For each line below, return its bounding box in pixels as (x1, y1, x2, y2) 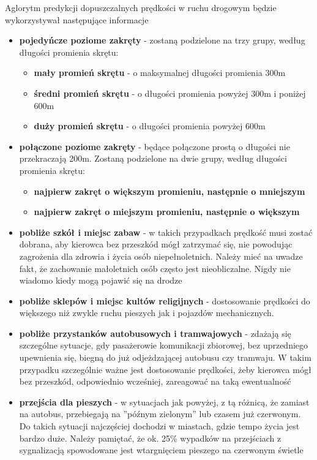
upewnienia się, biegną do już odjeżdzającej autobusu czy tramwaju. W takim (19, 351, 311, 364)
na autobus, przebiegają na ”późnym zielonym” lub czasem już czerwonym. (19, 407, 301, 420)
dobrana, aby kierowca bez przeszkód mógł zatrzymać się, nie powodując (19, 238, 293, 251)
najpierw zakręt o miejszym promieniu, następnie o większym (34, 205, 300, 218)
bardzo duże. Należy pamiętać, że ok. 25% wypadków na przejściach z (19, 431, 282, 444)
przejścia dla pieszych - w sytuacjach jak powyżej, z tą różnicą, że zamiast (19, 395, 310, 408)
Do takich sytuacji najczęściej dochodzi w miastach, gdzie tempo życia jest (19, 420, 300, 432)
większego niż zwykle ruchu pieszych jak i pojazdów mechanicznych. (19, 306, 274, 319)
